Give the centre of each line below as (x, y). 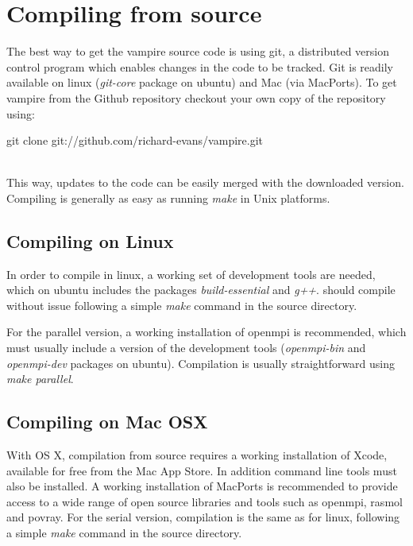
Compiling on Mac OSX (107, 422)
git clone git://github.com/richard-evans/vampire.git (135, 140)
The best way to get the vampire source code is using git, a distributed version (198, 51)
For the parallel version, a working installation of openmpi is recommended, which (206, 332)
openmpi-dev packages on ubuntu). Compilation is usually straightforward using (201, 363)
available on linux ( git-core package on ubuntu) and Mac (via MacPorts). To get (202, 82)
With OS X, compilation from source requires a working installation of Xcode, (197, 455)
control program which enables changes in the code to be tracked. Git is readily (200, 66)
